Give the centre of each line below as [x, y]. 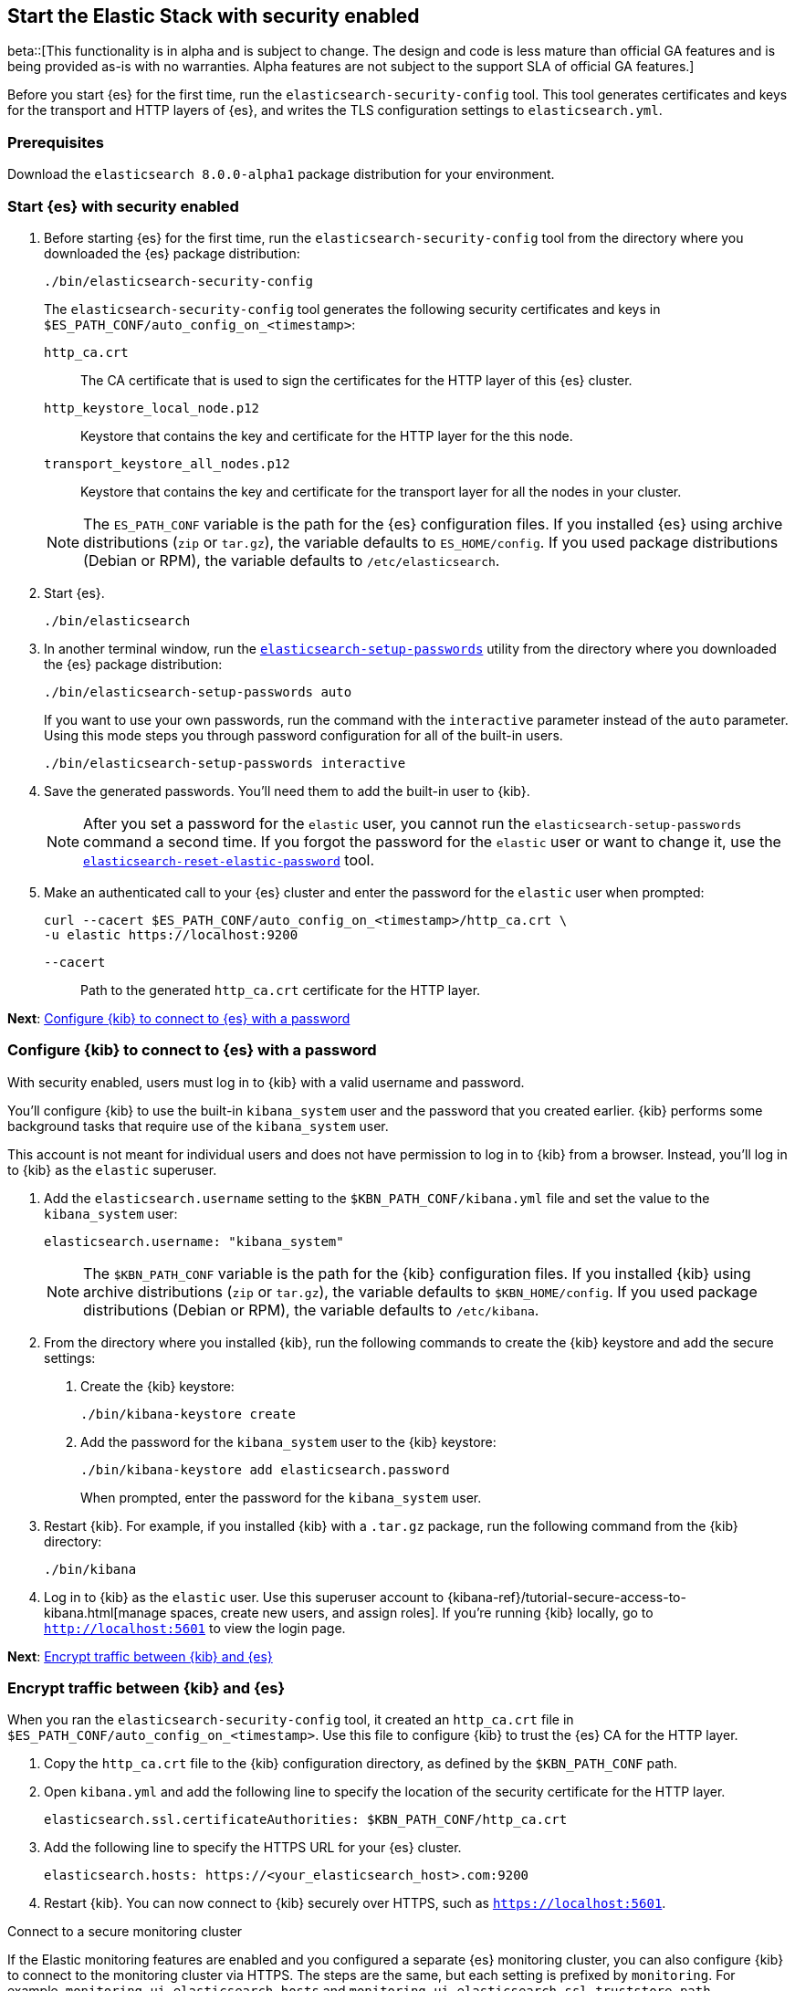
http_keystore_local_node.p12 [152, 408]
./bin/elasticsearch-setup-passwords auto [198, 692]
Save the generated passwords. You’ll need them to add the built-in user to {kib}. [287, 791]
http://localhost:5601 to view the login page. [195, 1628]
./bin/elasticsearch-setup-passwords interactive [225, 763]
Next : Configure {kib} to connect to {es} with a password [179, 1018]
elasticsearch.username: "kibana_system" [194, 1241]
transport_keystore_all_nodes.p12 [167, 463]
